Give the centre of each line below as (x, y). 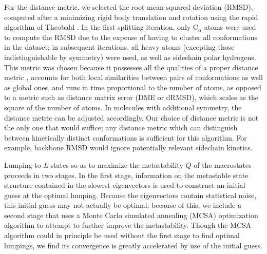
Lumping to (23, 164)
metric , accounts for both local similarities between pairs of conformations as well (133, 77)
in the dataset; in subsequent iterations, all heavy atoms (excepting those (119, 47)
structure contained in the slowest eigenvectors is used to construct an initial (125, 185)
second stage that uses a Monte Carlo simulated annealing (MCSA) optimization (131, 215)
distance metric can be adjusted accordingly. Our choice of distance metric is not (131, 117)
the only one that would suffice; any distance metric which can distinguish (121, 128)
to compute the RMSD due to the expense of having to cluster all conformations (131, 37)
